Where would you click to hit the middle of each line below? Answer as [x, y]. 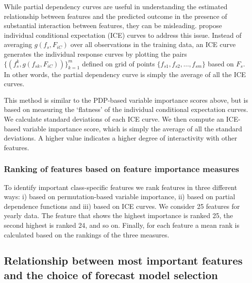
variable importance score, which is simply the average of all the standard [132, 128]
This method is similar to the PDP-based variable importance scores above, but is [126, 100]
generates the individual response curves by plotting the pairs [96, 54]
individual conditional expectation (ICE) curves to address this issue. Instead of [123, 35]
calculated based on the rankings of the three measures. [87, 234]
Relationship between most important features [123, 260]
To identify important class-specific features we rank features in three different [121, 187]
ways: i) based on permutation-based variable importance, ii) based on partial [120, 197]
